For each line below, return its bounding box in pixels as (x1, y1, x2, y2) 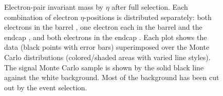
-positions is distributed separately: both (84, 11, 212, 22)
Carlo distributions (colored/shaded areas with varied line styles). (4, 51, 211, 62)
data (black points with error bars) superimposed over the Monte (4, 42, 210, 52)
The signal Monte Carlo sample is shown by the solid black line (4, 62, 204, 72)
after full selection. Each (112, 2, 188, 12)
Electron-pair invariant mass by (4, 2, 103, 12)
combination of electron (4, 11, 78, 22)
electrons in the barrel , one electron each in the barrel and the (4, 22, 202, 32)
